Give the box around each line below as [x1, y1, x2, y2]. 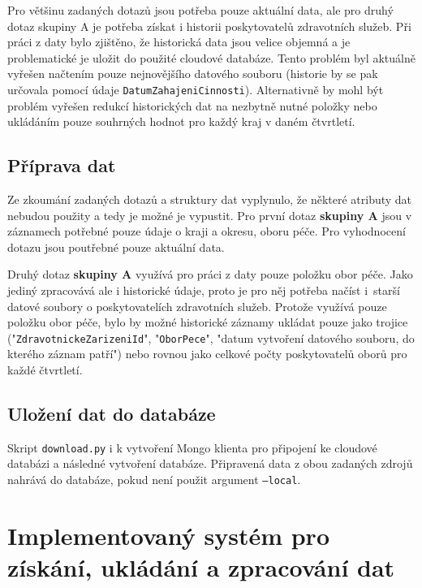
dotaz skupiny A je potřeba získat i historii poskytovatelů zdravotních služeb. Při [7, 17, 411, 34]
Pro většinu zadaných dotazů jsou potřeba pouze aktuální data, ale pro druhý [7, 2, 394, 18]
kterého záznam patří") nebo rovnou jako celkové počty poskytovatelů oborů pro [7, 345, 407, 362]
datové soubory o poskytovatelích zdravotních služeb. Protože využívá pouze [7, 297, 387, 314]
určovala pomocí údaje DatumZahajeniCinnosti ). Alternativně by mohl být [7, 80, 384, 97]
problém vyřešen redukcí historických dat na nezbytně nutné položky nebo [7, 97, 377, 114]
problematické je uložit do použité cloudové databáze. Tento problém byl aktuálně [7, 49, 416, 66]
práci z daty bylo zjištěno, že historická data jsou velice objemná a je [7, 33, 351, 50]
